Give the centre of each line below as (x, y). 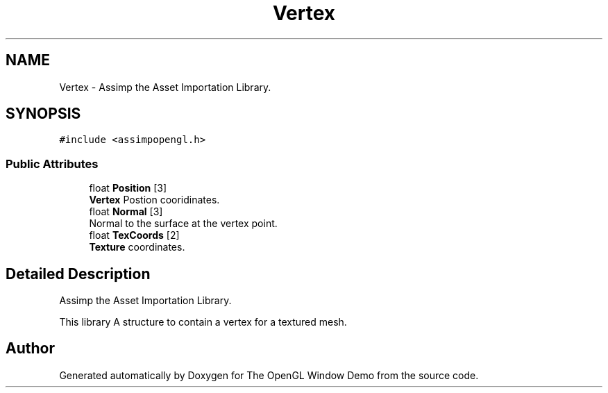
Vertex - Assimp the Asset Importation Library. (165, 87)
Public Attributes (52, 164)
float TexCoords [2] (134, 235)
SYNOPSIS (43, 114)
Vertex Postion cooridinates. (154, 200)
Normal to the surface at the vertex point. (183, 224)
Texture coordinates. (137, 247)
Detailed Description (78, 274)
